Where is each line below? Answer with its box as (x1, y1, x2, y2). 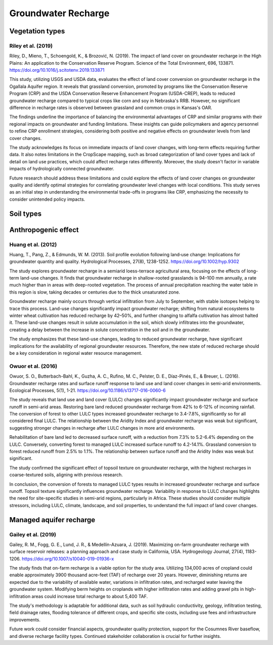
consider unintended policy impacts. (9, 196, 85, 202)
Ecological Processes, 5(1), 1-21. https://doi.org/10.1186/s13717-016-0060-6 (9, 387, 166, 393)
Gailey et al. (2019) (9, 531, 57, 538)
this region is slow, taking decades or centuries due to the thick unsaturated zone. (9, 289, 180, 295)
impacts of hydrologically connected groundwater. (9, 166, 115, 172)
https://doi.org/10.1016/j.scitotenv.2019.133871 (9, 67, 105, 73)
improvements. (9, 617, 40, 623)
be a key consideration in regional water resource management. (9, 350, 143, 356)
